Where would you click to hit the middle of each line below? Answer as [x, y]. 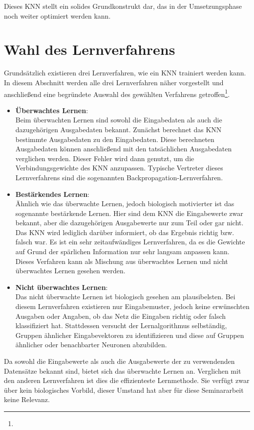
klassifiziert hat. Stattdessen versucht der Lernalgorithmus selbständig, [121, 325]
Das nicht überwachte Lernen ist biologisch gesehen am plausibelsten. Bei [125, 297]
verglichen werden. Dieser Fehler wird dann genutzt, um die [105, 158]
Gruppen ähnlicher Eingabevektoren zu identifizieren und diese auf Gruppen [130, 335]
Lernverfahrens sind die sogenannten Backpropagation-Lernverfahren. [119, 177]
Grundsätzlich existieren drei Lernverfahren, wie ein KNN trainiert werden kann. [125, 73]
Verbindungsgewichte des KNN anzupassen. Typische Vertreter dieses [119, 168]
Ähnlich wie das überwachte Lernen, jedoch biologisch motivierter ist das [125, 203]
